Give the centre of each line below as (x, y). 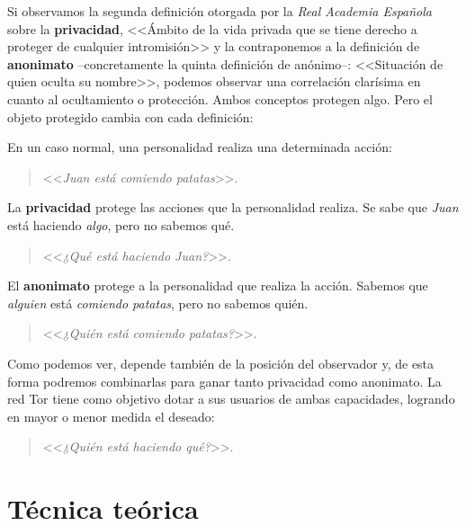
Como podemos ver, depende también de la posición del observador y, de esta (221, 363)
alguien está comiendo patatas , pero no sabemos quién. (158, 303)
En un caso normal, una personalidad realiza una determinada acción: (200, 147)
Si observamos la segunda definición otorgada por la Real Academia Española (220, 11)
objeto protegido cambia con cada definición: (130, 116)
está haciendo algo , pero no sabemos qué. (121, 224)
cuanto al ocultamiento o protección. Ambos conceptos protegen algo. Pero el (220, 98)
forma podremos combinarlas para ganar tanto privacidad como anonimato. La (224, 381)
